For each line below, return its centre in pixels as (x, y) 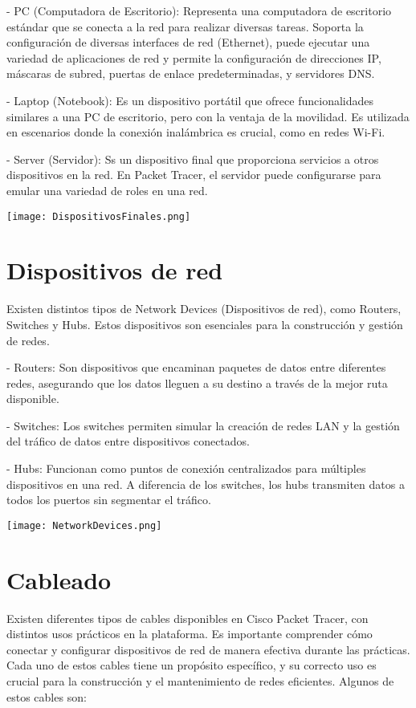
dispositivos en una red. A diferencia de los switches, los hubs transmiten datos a (206, 484)
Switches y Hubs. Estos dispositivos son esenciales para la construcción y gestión (205, 324)
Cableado (59, 579)
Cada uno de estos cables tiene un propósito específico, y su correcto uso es (192, 665)
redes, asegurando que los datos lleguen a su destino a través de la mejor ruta (197, 382)
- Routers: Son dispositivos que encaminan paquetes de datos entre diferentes (196, 367)
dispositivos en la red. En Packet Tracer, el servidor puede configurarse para (194, 175)
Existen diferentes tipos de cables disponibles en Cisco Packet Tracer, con (188, 618)
